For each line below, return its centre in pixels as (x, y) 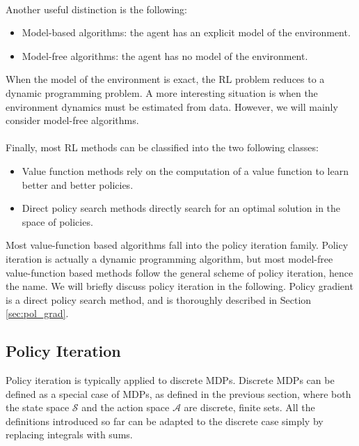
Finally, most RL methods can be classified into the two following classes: (162, 147)
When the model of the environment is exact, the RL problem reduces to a (165, 79)
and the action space (126, 407)
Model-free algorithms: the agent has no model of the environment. (165, 55)
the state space (38, 407)
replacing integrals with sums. (69, 435)
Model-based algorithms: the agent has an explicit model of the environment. (186, 32)
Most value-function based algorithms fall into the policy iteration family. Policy (177, 245)
